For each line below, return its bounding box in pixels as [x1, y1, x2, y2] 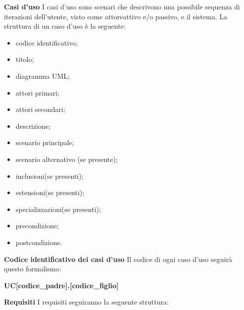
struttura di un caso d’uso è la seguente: [4, 21, 126, 31]
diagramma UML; [15, 70, 70, 81]
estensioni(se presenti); [15, 187, 85, 198]
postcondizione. [15, 237, 62, 247]
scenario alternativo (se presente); [15, 154, 118, 164]
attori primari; [15, 87, 59, 98]
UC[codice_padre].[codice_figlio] [4, 280, 119, 290]
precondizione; [15, 220, 59, 231]
